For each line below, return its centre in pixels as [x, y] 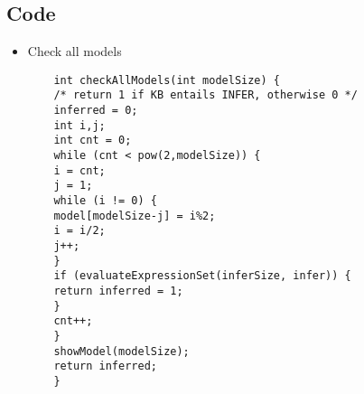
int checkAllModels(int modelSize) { [167, 80]
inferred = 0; [96, 111]
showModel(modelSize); [121, 351]
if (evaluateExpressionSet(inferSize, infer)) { [202, 276]
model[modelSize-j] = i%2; [135, 216]
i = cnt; [79, 170]
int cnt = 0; [93, 141]
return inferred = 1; [118, 291]
